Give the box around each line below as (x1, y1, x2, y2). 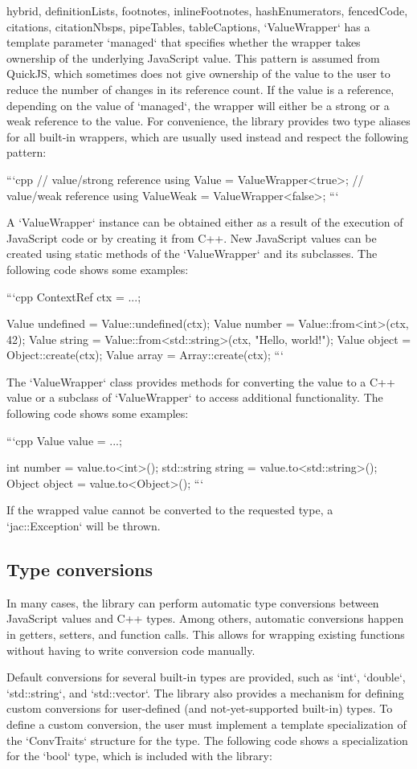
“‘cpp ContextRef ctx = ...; (6, 288, 141, 305)
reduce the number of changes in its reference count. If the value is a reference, (6, 80, 395, 97)
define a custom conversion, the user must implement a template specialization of (6, 715, 407, 732)
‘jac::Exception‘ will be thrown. (6, 517, 161, 534)
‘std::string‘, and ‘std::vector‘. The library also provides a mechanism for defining (6, 684, 404, 701)
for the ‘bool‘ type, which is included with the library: (6, 747, 272, 764)
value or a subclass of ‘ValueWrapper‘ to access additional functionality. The (6, 389, 383, 406)
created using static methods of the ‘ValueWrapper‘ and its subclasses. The (6, 245, 378, 262)
